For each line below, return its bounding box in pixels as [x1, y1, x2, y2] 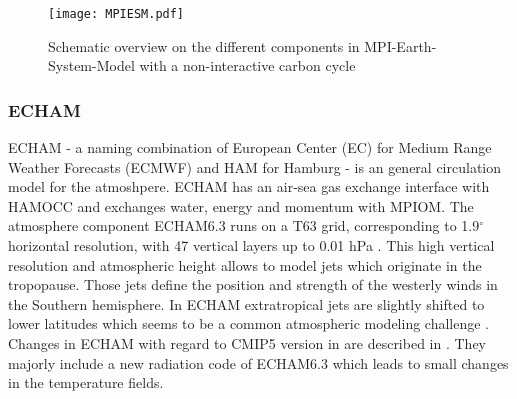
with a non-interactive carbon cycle [139, 55, 356, 76]
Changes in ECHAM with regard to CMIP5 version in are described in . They [8, 333, 486, 353]
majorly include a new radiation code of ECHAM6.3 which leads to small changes [8, 352, 509, 373]
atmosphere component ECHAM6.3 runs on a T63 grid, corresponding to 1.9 [8, 215, 480, 236]
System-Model [48, 55, 135, 76]
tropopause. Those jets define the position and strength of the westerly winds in [8, 274, 498, 295]
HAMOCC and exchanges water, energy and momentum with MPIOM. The [8, 195, 474, 216]
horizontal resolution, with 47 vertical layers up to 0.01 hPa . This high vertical [8, 235, 495, 256]
